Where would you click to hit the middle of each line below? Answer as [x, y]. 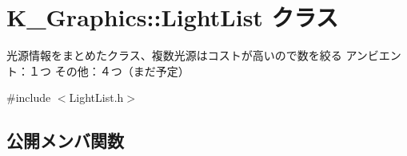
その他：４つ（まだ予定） [122, 70]
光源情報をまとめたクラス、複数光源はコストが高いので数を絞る [174, 55]
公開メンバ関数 [65, 140]
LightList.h [96, 97]
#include [29, 97]
